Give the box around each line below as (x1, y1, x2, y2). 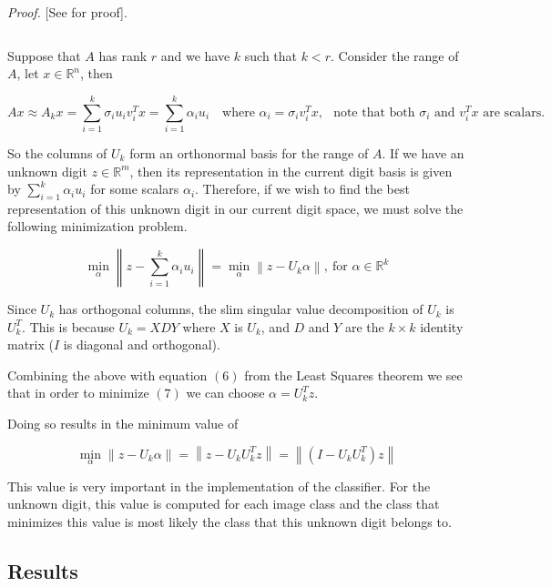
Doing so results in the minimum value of (7, 414, 239, 433)
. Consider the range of (330, 46, 459, 65)
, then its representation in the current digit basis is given (129, 161, 453, 180)
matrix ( (7, 335, 54, 354)
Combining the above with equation (7, 365, 208, 384)
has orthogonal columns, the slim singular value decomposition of (58, 299, 423, 319)
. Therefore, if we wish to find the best (195, 179, 410, 198)
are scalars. (483, 106, 546, 119)
